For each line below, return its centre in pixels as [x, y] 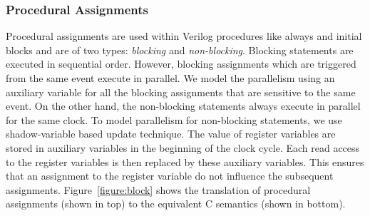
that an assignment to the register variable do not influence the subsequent [170, 176]
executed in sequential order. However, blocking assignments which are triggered [181, 64]
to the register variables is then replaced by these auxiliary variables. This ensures [185, 161]
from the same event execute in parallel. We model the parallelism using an [170, 78]
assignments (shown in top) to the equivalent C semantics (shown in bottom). [176, 204]
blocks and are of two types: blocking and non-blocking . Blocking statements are [180, 50]
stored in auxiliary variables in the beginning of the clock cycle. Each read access [183, 147]
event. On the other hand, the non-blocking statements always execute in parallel [183, 106]
